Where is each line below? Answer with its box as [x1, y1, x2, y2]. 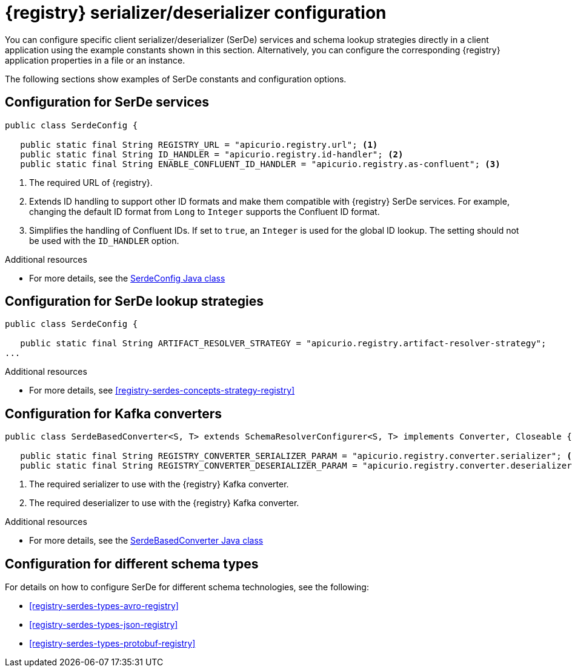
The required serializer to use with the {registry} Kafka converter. [29, 479, 289, 490]
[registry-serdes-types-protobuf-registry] [29, 638, 196, 649]
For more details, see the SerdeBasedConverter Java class [29, 535, 264, 546]
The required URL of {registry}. [29, 177, 153, 188]
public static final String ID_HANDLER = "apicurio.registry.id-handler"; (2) [20, 149, 404, 159]
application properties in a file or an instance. [5, 54, 185, 65]
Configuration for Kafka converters [5, 406, 222, 421]
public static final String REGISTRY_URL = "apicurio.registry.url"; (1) [20, 139, 378, 150]
